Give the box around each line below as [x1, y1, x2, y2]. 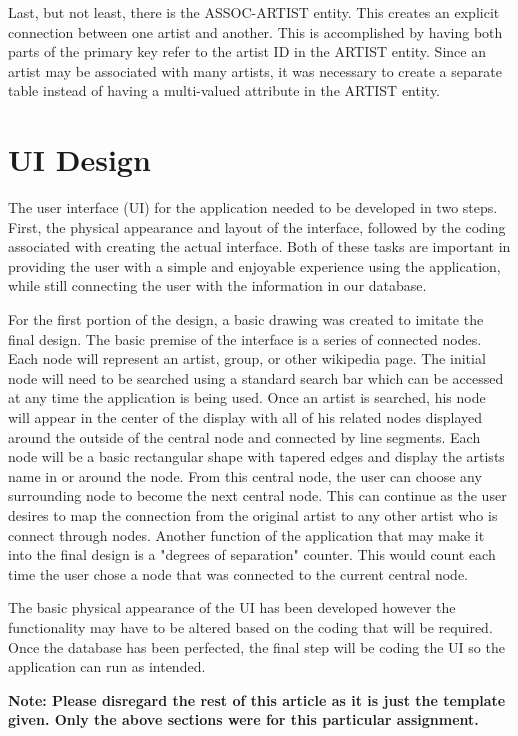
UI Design [8, 139, 151, 180]
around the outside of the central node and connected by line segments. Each [8, 426, 481, 447]
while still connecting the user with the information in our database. [8, 275, 427, 296]
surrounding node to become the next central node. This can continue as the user [8, 485, 507, 506]
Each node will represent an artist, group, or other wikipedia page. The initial [8, 348, 486, 369]
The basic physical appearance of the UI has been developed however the [8, 597, 456, 618]
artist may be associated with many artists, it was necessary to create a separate [8, 60, 502, 81]
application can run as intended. [8, 656, 206, 677]
